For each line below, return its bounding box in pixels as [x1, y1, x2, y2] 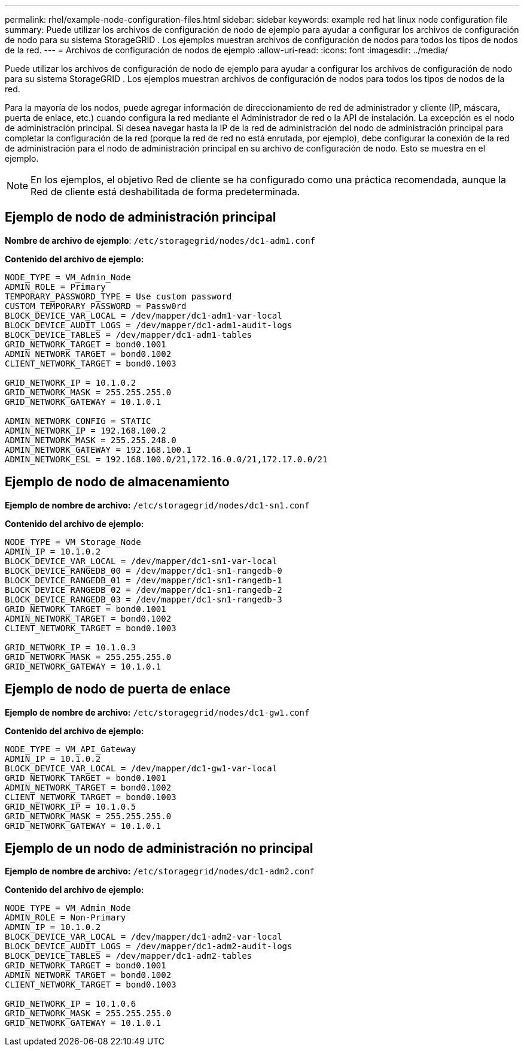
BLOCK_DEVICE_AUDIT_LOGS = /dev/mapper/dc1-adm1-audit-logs [5, 320, 293, 330]
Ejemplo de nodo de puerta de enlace [5, 682, 231, 697]
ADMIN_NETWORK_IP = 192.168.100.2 [5, 425, 166, 435]
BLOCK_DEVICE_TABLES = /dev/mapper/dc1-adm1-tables [5, 329, 252, 340]
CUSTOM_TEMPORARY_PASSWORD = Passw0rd [5, 301, 187, 311]
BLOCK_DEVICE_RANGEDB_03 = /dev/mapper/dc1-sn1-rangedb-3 [5, 594, 282, 604]
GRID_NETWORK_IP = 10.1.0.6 [5, 999, 136, 1009]
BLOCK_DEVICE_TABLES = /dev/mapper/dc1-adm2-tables [5, 951, 252, 961]
